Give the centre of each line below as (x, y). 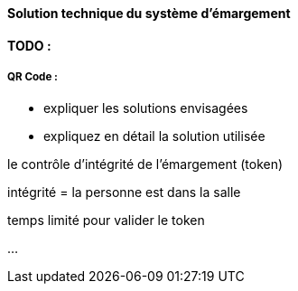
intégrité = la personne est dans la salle (124, 192)
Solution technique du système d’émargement (149, 13)
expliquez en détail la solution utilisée (154, 136)
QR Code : (33, 77)
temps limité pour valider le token (106, 221)
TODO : (29, 45)
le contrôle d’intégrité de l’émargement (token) (145, 164)
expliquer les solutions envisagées (146, 108)
